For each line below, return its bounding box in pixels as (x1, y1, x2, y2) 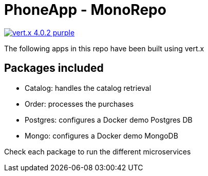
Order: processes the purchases (25, 99, 134, 108)
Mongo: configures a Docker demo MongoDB (25, 131, 178, 140)
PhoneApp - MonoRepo (4, 1, 166, 18)
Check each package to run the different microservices (4, 147, 191, 156)
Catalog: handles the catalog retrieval (25, 83, 152, 92)
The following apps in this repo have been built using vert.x (4, 44, 204, 53)
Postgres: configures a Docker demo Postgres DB (25, 115, 193, 124)
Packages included (4, 62, 104, 75)
